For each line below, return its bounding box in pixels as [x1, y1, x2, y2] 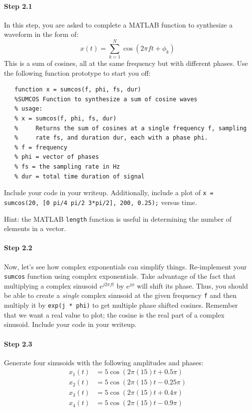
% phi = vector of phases [14, 153, 99, 161]
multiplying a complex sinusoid [4, 280, 97, 291]
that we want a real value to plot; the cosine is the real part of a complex [4, 309, 224, 320]
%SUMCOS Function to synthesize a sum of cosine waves [14, 95, 197, 103]
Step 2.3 [4, 338, 32, 349]
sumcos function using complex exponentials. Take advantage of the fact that [4, 271, 236, 281]
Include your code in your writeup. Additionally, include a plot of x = [4, 187, 214, 198]
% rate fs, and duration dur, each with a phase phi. [14, 134, 208, 142]
